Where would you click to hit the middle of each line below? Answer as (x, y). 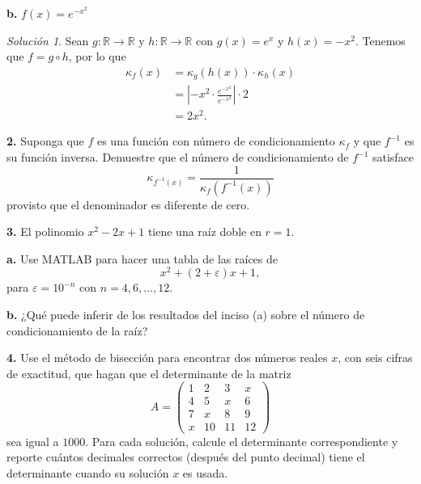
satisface (393, 157)
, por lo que (97, 56)
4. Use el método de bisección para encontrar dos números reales (167, 358)
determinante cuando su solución (88, 472)
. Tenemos (380, 40)
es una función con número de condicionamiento (216, 141)
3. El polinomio (45, 231)
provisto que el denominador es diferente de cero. (128, 204)
